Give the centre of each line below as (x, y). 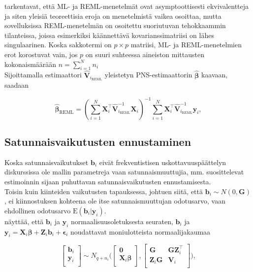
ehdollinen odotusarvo (38, 210)
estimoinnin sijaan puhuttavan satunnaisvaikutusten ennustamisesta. (108, 181)
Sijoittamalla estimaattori (43, 75)
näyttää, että (24, 221)
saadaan (17, 85)
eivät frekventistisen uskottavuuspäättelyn (163, 162)
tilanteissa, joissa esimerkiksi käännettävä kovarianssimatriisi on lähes (109, 35)
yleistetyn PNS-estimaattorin (148, 75)
